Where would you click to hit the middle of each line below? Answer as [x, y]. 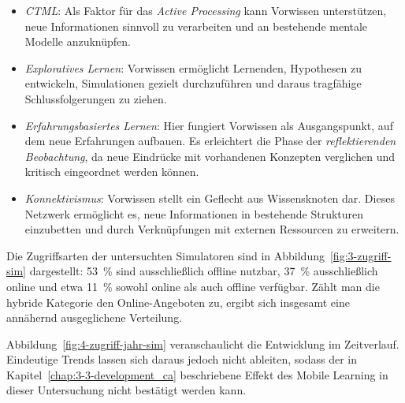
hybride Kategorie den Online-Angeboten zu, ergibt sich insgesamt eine [178, 302]
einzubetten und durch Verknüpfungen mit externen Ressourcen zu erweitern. [212, 229]
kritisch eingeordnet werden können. [112, 172]
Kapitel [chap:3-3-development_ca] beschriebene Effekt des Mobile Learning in [197, 374]
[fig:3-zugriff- [360, 255]
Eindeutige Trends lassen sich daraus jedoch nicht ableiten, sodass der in [182, 359]
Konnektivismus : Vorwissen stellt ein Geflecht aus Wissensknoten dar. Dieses [210, 198]
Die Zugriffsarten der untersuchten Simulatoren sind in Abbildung [165, 255]
